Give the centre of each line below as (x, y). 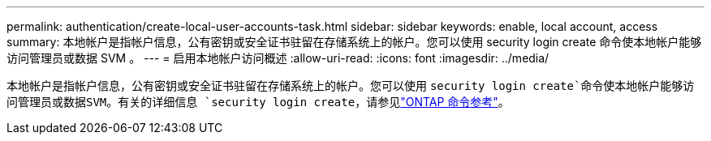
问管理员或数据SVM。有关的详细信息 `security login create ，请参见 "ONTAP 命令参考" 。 (258, 102)
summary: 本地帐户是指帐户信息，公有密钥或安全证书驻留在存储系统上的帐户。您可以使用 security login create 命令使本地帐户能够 (354, 42)
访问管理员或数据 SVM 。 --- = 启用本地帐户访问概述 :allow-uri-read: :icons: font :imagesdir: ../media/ (278, 58)
